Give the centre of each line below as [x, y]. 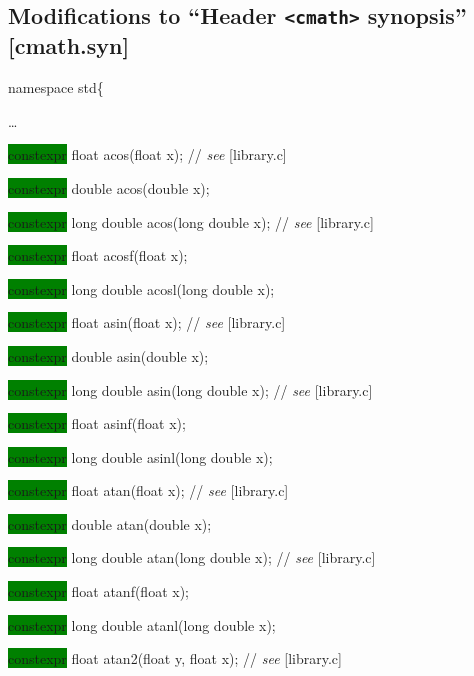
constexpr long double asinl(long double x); [140, 456]
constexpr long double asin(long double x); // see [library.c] [190, 389]
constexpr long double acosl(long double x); [141, 288]
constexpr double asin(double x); [108, 355]
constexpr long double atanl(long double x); [142, 624]
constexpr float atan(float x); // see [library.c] [148, 490]
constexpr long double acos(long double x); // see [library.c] [191, 221]
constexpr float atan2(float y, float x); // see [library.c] [175, 658]
